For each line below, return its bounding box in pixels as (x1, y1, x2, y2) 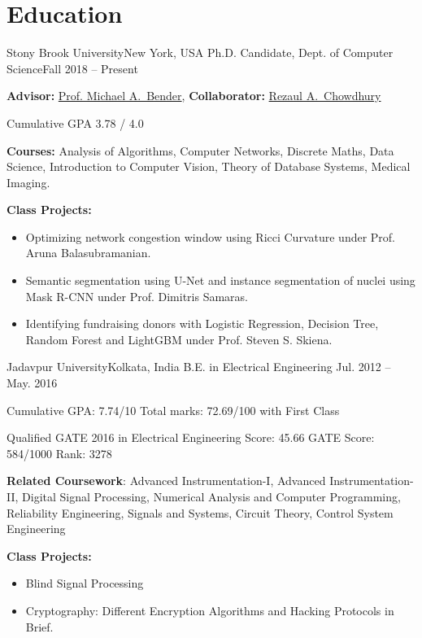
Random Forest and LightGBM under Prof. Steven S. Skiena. (25, 330, 333, 347)
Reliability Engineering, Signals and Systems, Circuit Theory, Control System (7, 504, 394, 521)
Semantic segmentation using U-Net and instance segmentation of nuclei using (25, 272, 415, 289)
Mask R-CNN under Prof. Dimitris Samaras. (25, 287, 249, 304)
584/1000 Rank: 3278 (7, 444, 112, 461)
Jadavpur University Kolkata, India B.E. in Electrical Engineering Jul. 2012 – (7, 358, 391, 375)
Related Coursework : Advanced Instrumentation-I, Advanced (7, 472, 326, 489)
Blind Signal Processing (25, 575, 144, 592)
